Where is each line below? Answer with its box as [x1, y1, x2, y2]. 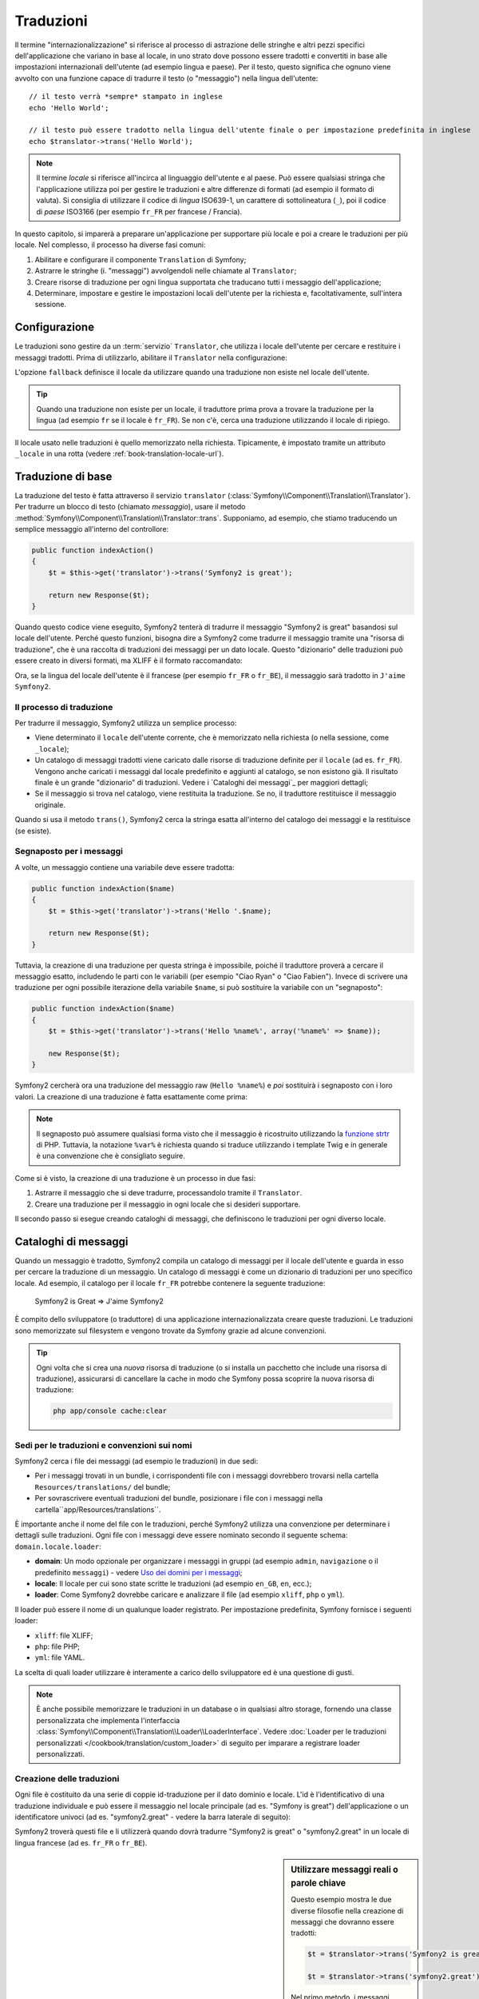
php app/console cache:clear [53, 1406, 168, 1415]
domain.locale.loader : [14, 1542, 101, 1551]
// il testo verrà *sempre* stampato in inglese [29, 92, 223, 102]
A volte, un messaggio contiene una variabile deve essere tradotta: [14, 862, 235, 872]
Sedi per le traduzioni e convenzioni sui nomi [14, 1439, 192, 1450]
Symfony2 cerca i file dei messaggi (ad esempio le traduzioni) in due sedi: [14, 1456, 259, 1466]
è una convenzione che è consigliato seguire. [36, 1151, 185, 1161]
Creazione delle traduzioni [14, 1773, 120, 1784]
